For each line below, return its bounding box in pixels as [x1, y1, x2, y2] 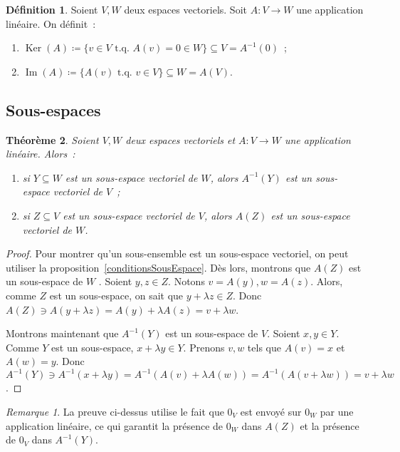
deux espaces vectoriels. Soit [124, 2, 247, 16]
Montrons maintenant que [6, 326, 119, 341]
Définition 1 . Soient [6, 2, 98, 16]
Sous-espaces [6, 98, 101, 120]
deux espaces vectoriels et [125, 132, 236, 147]
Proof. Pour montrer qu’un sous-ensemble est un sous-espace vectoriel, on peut [6, 246, 349, 261]
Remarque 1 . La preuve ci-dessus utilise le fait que [6, 404, 224, 418]
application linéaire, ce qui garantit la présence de [6, 418, 223, 433]
